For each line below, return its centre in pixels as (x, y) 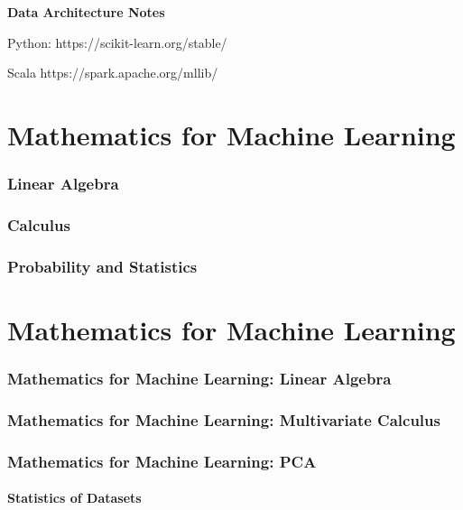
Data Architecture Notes (86, 12)
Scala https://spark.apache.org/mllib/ (113, 73)
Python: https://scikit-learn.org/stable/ (117, 42)
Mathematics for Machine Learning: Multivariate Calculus (224, 419)
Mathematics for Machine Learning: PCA (162, 461)
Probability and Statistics (102, 266)
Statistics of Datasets (74, 498)
